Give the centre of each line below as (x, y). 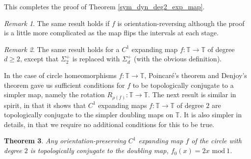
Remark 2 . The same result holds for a (62, 49)
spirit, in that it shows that (45, 105)
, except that (39, 59)
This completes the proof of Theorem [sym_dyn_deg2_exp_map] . (104, 6)
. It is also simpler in (211, 115)
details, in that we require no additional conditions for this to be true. (109, 124)
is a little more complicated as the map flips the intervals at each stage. (111, 33)
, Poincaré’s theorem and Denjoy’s (196, 75)
